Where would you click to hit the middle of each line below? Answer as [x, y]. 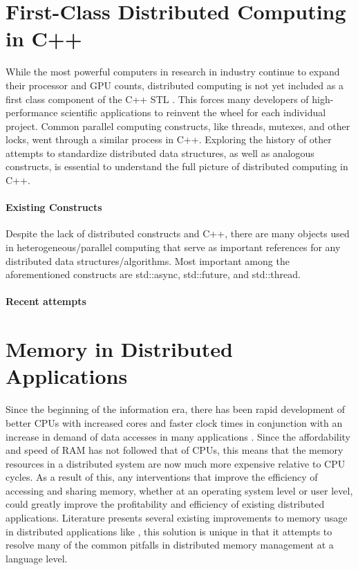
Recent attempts [46, 301]
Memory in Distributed [119, 349]
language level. [37, 558]
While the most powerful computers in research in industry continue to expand [173, 72]
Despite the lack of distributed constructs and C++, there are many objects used [178, 233]
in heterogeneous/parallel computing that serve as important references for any [173, 247]
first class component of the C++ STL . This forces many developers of [157, 99]
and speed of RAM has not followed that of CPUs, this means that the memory [175, 450]
